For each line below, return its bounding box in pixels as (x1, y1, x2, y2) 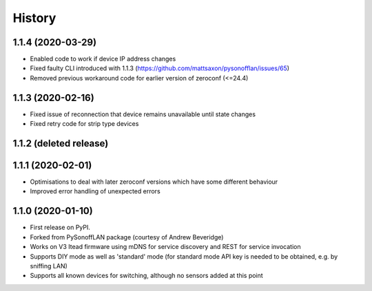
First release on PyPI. (30, 224, 91, 232)
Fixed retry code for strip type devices (30, 120, 139, 128)
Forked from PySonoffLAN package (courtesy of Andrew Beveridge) (30, 233, 224, 241)
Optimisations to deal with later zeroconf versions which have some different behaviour (30, 177, 278, 186)
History (12, 10, 56, 25)
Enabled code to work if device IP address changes (30, 55, 176, 63)
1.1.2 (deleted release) (12, 138, 109, 149)
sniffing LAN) (30, 261, 68, 270)
